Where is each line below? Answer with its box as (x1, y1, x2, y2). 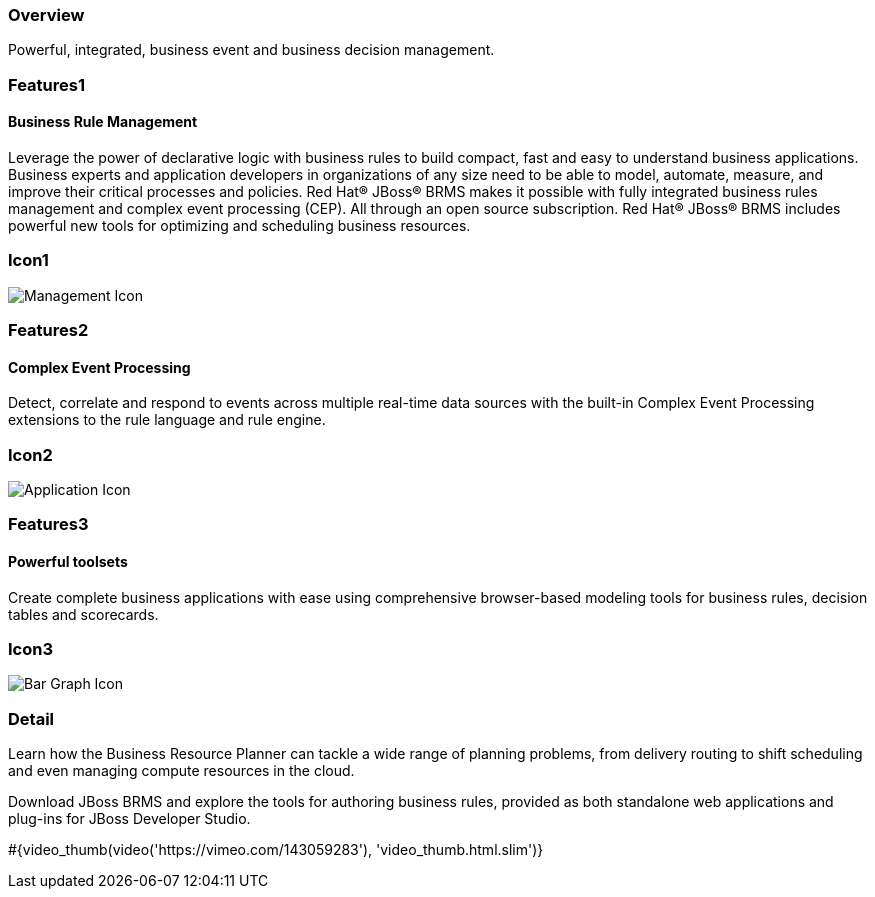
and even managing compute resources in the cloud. (8, 762, 355, 780)
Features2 (8, 320, 89, 341)
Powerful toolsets (8, 553, 128, 571)
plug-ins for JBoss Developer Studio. (8, 810, 251, 828)
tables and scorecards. (8, 605, 159, 623)
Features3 (8, 514, 89, 535)
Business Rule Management (8, 113, 198, 131)
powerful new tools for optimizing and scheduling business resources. (8, 216, 471, 234)
